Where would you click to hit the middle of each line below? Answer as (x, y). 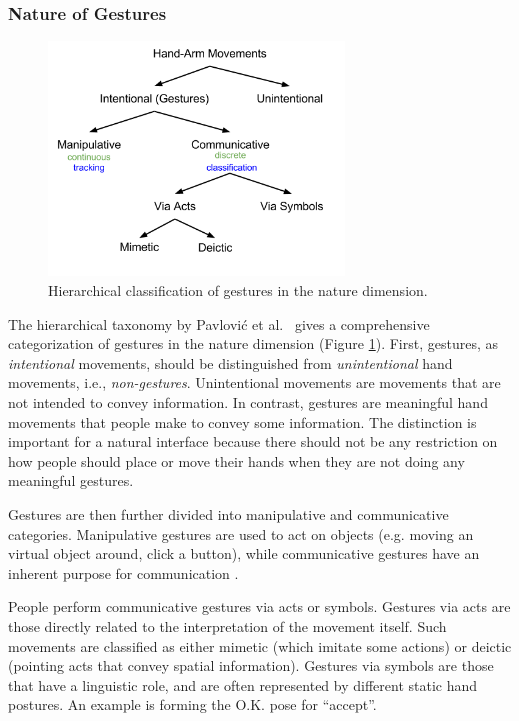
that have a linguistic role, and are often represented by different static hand (243, 684)
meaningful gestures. (71, 480)
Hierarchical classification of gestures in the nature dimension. (238, 290)
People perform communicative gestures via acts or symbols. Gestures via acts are (259, 606)
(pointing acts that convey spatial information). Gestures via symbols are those (251, 665)
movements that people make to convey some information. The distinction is (242, 421)
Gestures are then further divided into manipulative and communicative (228, 513)
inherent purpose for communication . (123, 572)
